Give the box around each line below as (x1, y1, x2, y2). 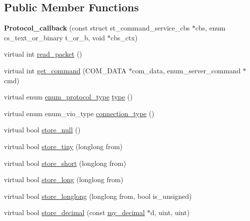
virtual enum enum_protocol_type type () (4, 92, 133, 102)
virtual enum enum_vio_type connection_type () (4, 108, 155, 118)
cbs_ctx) (110, 32, 138, 42)
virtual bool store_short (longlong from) (4, 158, 126, 168)
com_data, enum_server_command (132, 65, 241, 75)
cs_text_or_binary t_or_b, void (4, 32, 105, 42)
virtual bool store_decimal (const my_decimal (4, 207, 145, 218)
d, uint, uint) (150, 207, 190, 218)
